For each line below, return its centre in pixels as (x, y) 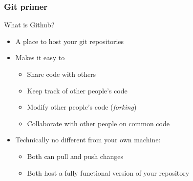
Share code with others (62, 74)
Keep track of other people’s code (77, 90)
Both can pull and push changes (75, 156)
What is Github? (29, 25)
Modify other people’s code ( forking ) (82, 107)
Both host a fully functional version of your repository (108, 172)
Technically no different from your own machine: (88, 140)
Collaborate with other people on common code (98, 123)
